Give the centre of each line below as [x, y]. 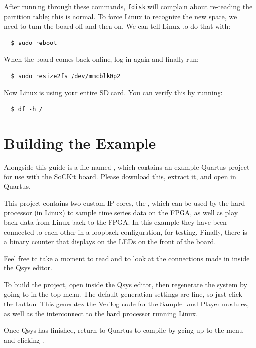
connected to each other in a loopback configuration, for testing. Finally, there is [126, 232]
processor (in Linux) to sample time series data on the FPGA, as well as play [121, 212]
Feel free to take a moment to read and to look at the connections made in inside [127, 258]
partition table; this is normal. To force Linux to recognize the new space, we [121, 16]
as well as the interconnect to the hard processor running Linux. [101, 313]
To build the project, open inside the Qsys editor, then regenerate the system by [126, 284]
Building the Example [80, 143]
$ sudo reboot [34, 43]
